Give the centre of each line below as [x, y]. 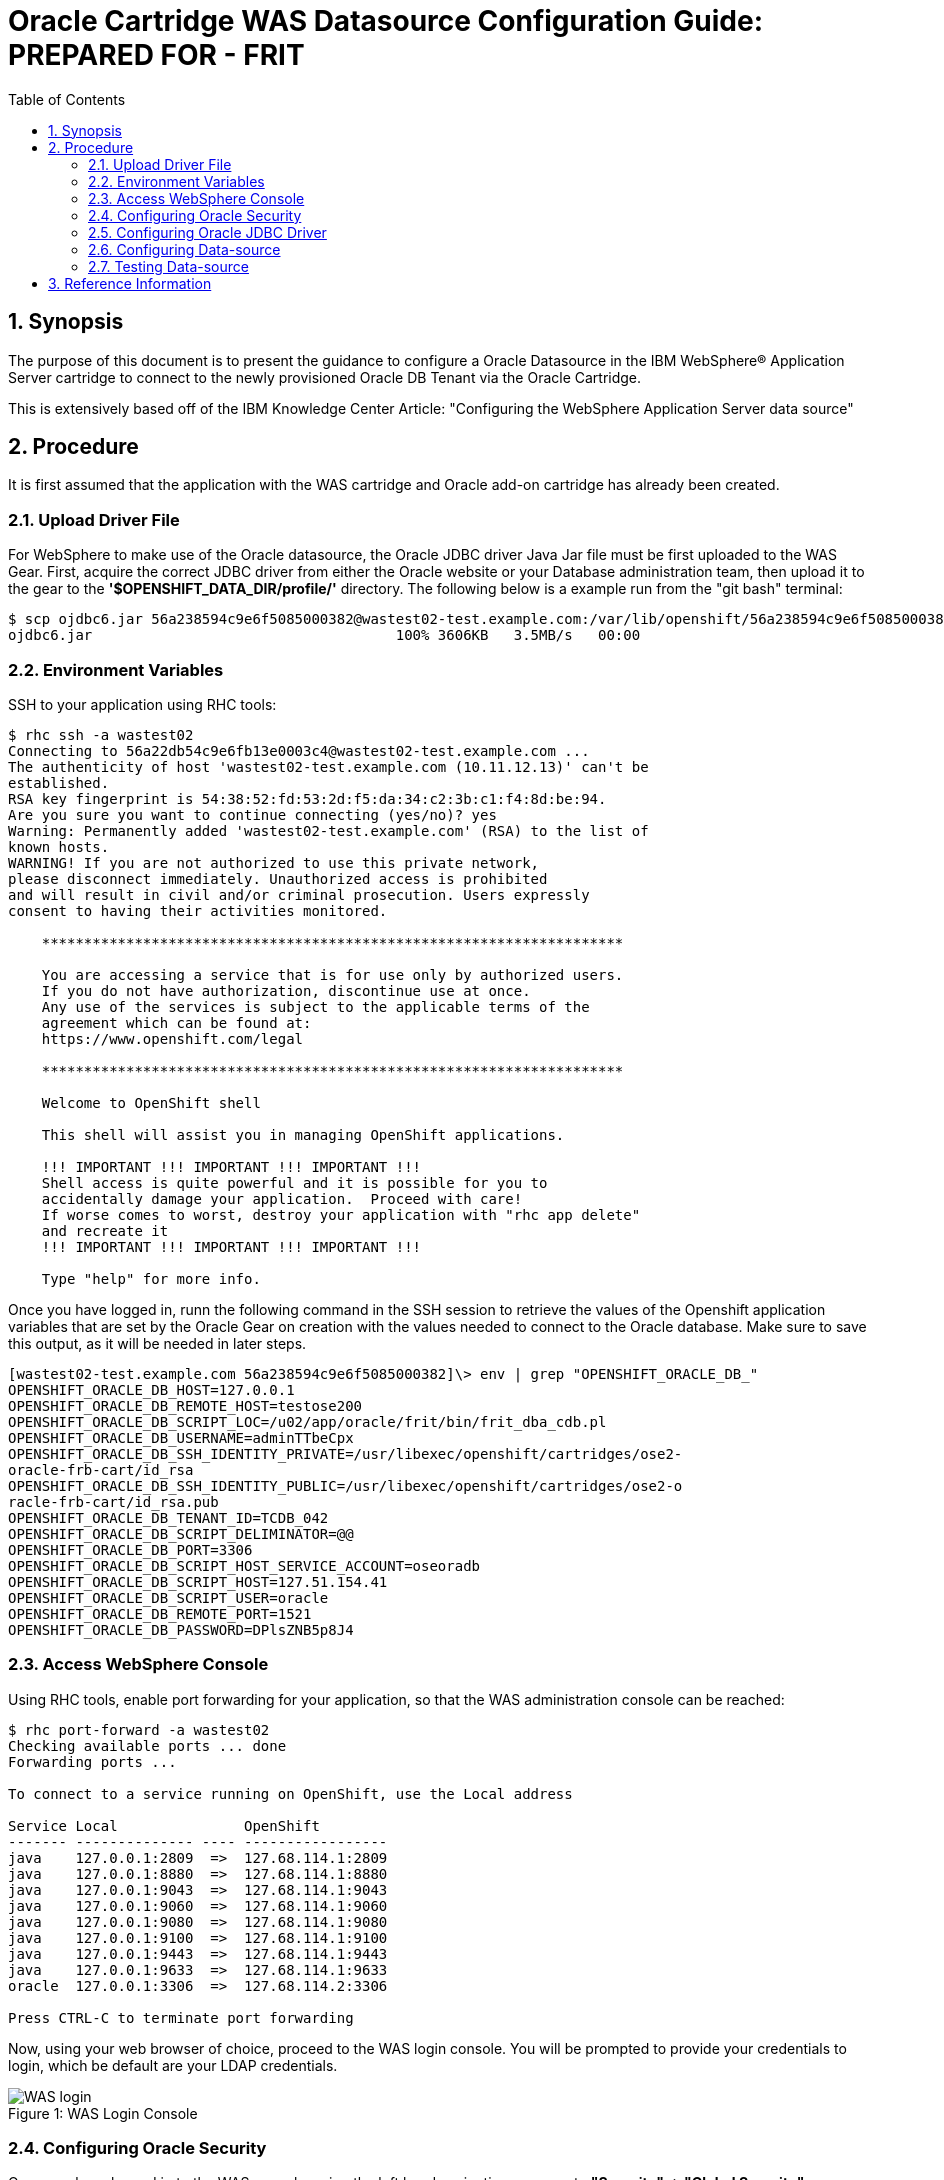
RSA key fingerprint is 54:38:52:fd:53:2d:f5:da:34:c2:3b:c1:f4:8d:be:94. [307, 798]
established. [59, 782]
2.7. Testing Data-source [168, 266]
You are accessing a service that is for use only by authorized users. [332, 974]
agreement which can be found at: [176, 1022]
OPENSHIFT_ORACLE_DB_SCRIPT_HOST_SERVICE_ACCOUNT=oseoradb [244, 1565]
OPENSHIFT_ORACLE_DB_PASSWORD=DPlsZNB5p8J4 [181, 1629]
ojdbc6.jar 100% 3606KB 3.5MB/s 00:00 [324, 635]
